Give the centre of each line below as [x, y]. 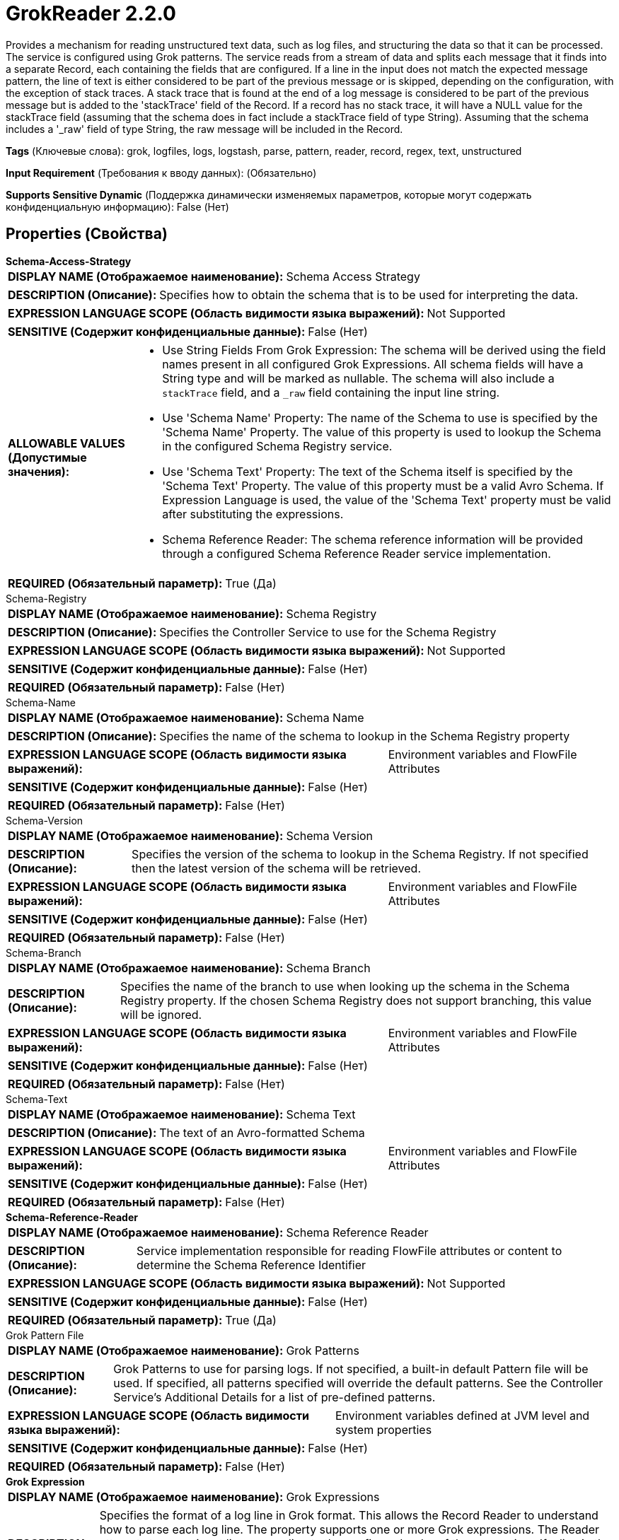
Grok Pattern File [45, 1335]
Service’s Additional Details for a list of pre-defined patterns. [274, 1397]
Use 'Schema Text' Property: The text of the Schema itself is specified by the [368, 471]
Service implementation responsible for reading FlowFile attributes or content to [349, 1250]
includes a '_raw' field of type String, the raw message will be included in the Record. [204, 129]
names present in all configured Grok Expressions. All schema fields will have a [373, 364]
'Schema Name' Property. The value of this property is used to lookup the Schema [382, 432]
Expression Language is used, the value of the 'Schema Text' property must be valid [387, 500]
